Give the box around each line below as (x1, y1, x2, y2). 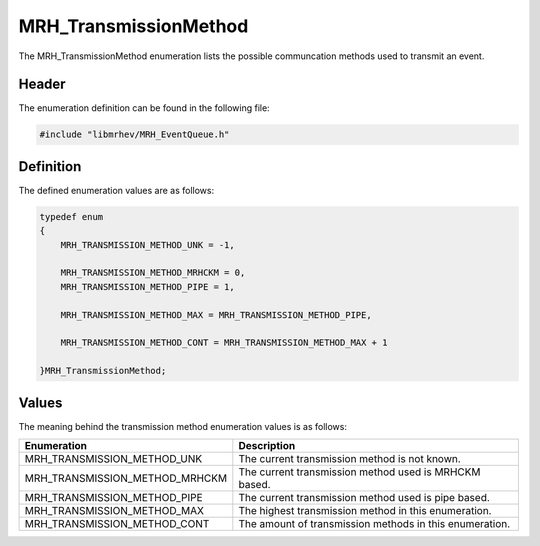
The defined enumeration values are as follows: (18, 184, 215, 196)
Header (18, 76, 66, 93)
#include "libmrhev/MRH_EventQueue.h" (39, 129, 230, 140)
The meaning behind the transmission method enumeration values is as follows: (18, 420, 347, 432)
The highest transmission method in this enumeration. (238, 504, 492, 518)
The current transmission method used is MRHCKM (238, 465, 481, 479)
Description (238, 439, 296, 453)
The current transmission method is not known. (238, 452, 462, 466)
